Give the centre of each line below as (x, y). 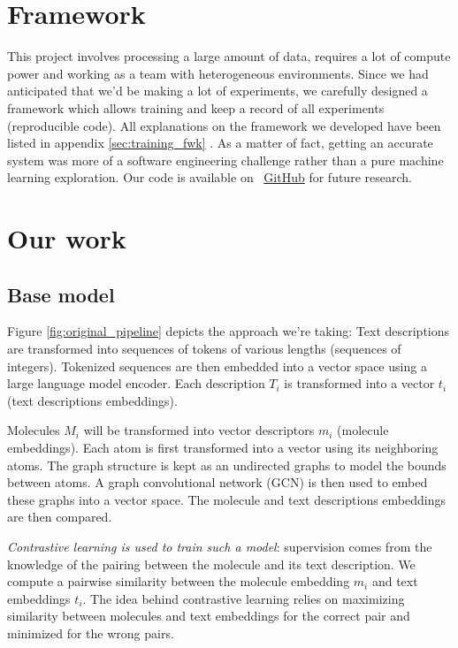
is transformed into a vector (359, 383)
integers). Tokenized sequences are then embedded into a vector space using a (217, 366)
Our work (67, 238)
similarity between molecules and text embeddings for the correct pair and (209, 616)
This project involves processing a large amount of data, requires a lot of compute (229, 56)
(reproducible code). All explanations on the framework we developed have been (224, 125)
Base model (61, 294)
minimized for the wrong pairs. (91, 633)
